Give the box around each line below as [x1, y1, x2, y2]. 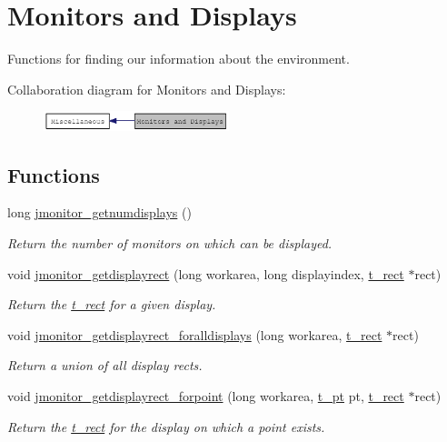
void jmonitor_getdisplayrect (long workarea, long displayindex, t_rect [7, 264, 404, 283]
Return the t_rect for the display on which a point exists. [7, 417, 325, 436]
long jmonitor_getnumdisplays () [7, 203, 192, 222]
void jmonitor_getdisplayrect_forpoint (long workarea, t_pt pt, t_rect [7, 387, 404, 406]
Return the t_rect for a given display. [7, 295, 216, 314]
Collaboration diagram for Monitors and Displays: [7, 79, 286, 98]
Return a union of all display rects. [7, 356, 203, 375]
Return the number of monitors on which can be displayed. [7, 234, 333, 253]
